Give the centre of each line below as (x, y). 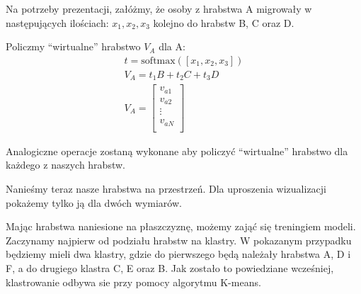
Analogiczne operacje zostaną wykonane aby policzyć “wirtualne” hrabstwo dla (177, 151)
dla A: (172, 46)
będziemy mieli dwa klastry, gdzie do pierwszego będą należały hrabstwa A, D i (178, 254)
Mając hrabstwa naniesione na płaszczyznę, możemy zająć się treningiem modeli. (181, 226)
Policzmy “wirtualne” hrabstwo (73, 46)
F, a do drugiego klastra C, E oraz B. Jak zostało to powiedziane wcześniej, (170, 268)
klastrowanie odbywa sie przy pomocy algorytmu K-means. (133, 282)
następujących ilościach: (57, 22)
